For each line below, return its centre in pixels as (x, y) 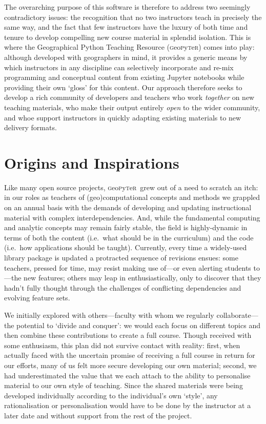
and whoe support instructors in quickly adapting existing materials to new (123, 117)
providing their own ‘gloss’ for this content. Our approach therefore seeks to (123, 87)
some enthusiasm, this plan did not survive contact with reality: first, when (122, 345)
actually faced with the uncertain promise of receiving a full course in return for (130, 355)
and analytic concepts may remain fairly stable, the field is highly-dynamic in (126, 227)
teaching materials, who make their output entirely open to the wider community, (132, 107)
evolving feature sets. (37, 298)
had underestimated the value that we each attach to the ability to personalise (127, 375)
